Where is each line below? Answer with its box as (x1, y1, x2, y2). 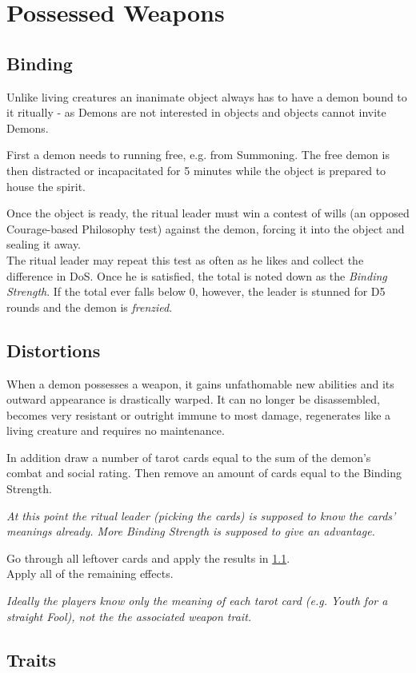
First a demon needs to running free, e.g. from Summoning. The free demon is (6, 146, 390, 163)
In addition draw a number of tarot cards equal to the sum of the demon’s (6, 448, 371, 465)
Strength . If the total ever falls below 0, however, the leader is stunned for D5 (6, 283, 386, 300)
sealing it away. (6, 236, 82, 253)
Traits (6, 647, 57, 671)
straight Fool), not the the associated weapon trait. (6, 607, 252, 624)
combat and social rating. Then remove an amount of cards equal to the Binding (6, 464, 402, 481)
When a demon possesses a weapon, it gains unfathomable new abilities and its (6, 375, 394, 392)
